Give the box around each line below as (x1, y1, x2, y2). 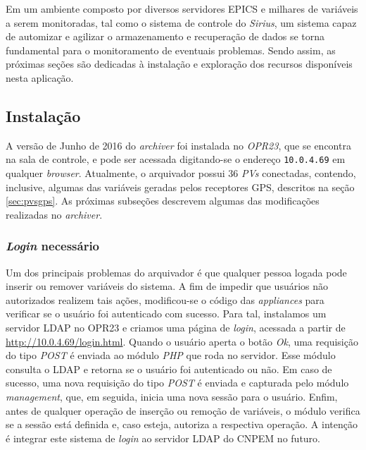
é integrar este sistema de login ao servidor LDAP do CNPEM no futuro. (6, 430, 320, 445)
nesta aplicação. (6, 70, 74, 85)
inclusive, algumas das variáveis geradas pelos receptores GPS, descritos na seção (6, 179, 355, 194)
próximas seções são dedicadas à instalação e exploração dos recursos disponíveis (6, 56, 353, 71)
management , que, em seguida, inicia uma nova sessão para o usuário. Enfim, (6, 389, 338, 403)
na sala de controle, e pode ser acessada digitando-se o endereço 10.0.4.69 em (6, 152, 346, 166)
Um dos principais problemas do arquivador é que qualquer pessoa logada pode (6, 264, 347, 279)
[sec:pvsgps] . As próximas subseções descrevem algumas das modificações (6, 193, 320, 208)
